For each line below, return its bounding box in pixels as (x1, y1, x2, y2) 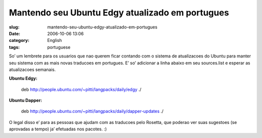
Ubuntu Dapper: (9, 97, 42, 103)
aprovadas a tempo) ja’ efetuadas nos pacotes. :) (9, 126, 107, 132)
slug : (9, 24, 19, 30)
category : (9, 38, 30, 43)
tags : (9, 44, 20, 50)
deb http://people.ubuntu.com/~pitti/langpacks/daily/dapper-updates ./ (21, 109, 164, 114)
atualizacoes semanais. (9, 67, 56, 72)
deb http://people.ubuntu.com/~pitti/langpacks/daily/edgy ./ (21, 86, 142, 92)
